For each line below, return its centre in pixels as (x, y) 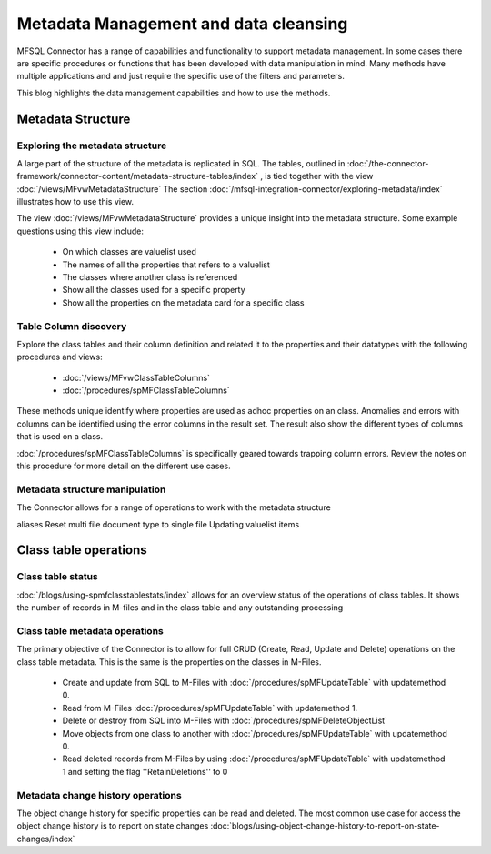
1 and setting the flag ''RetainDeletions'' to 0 (145, 771)
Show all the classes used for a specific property (154, 290)
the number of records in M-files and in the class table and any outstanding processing (180, 608)
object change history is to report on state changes (113, 826)
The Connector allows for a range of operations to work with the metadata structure (174, 507)
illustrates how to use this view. (75, 202)
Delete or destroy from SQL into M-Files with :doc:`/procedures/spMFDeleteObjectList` (225, 721)
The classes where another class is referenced (150, 277)
